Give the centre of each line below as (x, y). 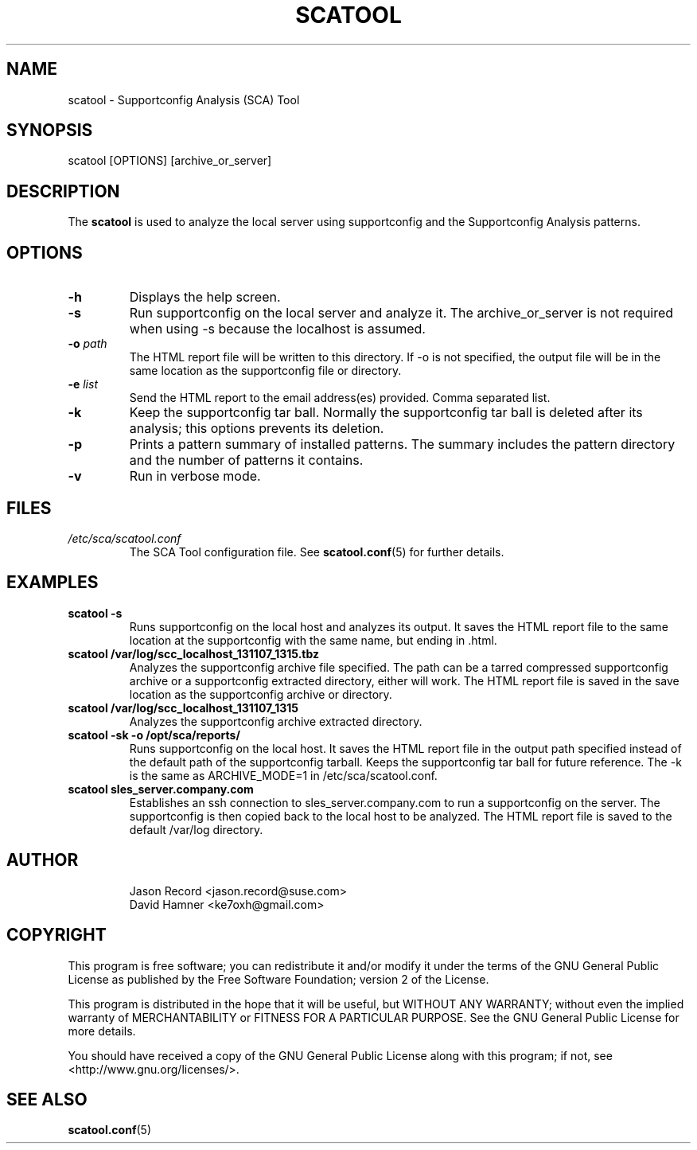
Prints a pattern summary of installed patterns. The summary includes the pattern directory (402, 444)
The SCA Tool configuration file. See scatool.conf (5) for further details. (317, 552)
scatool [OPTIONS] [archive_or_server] (170, 161)
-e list (83, 384)
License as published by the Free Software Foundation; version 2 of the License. (278, 979)
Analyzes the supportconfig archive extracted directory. (276, 721)
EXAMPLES (53, 583)
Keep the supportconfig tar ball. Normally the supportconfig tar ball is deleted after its (386, 413)
